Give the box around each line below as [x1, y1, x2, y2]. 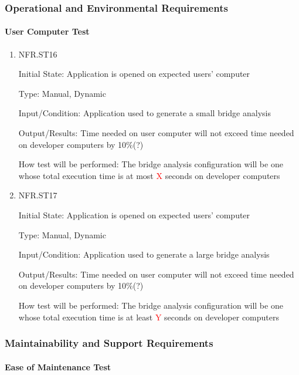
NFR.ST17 [18, 189, 57, 201]
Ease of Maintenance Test [5, 360, 111, 373]
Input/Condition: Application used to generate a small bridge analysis [18, 107, 271, 119]
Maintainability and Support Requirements [5, 336, 213, 350]
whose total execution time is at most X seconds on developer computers [18, 169, 280, 181]
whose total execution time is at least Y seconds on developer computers [18, 310, 280, 323]
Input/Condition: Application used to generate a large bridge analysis [18, 248, 270, 261]
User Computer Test [5, 25, 90, 38]
